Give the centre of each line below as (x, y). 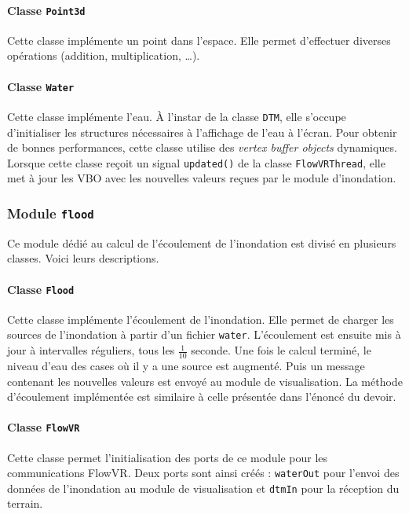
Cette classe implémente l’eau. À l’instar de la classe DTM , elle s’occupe (177, 116)
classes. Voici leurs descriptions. (83, 258)
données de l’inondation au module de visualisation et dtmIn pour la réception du (203, 488)
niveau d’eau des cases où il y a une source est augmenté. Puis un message (186, 365)
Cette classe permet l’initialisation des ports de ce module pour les (168, 457)
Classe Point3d (46, 10)
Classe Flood (41, 289)
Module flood (51, 213)
